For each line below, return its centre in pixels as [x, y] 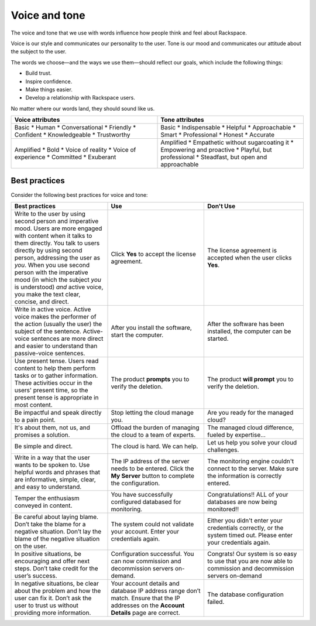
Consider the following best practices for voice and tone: [79, 195]
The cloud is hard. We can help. [154, 446]
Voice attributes [37, 120]
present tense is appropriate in [56, 397]
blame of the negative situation [57, 539]
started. [218, 338]
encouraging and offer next [52, 561]
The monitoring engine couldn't [251, 461]
